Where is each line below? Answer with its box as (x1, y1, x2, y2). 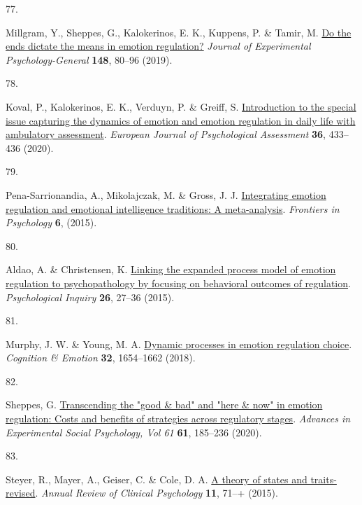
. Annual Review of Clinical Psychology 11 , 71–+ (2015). (35, 485, 278, 500)
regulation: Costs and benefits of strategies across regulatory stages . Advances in (6, 411, 351, 426)
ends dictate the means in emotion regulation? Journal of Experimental (6, 39, 311, 53)
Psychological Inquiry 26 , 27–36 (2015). (6, 289, 175, 304)
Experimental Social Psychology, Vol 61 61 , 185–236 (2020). (6, 424, 262, 439)
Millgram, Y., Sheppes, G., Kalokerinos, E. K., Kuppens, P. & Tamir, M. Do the (6, 25, 352, 39)
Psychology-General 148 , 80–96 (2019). (6, 52, 173, 67)
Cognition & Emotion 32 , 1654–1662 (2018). (6, 350, 196, 365)
